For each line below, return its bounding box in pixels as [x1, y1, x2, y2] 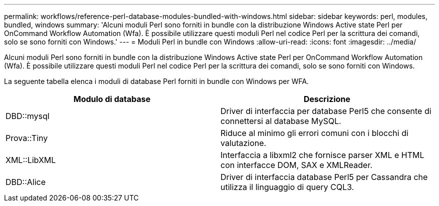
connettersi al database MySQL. [221, 116, 341, 126]
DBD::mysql [6, 111, 50, 121]
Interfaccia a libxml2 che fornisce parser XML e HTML [221, 150, 424, 160]
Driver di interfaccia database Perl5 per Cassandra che [221, 172, 428, 182]
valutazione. [221, 138, 267, 148]
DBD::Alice [6, 177, 46, 187]
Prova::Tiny [6, 133, 48, 143]
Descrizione [303, 94, 351, 104]
